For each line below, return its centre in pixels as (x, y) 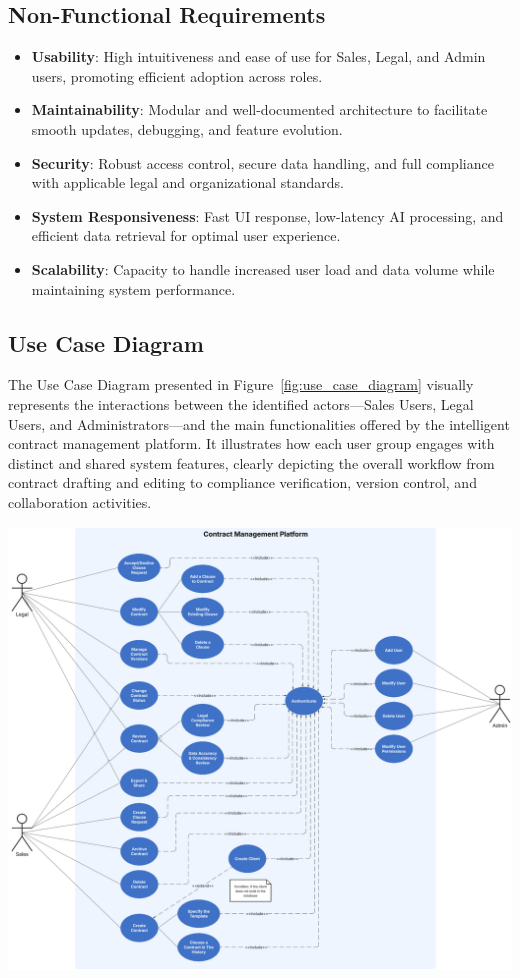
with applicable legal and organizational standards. (187, 182)
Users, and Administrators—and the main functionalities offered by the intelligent (259, 423)
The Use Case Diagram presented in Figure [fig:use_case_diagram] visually (241, 384)
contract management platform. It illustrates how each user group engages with (251, 443)
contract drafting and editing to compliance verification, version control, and (242, 482)
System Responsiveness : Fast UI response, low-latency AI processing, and (267, 215)
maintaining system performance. (133, 288)
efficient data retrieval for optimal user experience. (186, 235)
